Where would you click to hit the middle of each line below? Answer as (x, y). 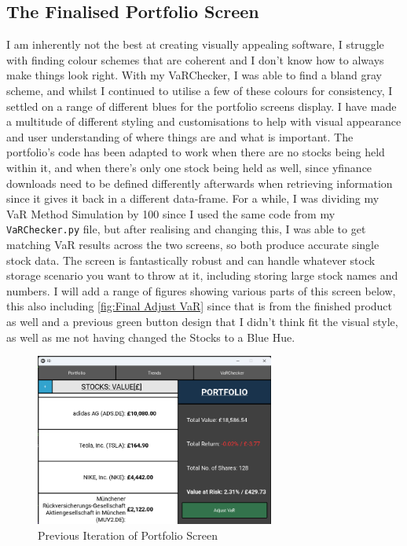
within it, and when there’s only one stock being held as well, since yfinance (189, 167)
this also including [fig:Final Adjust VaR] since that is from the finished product (200, 306)
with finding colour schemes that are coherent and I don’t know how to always (195, 59)
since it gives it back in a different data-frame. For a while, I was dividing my (193, 198)
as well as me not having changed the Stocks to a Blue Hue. (151, 337)
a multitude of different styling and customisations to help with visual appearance (204, 121)
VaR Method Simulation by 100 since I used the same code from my (171, 213)
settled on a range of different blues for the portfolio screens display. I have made (202, 106)
